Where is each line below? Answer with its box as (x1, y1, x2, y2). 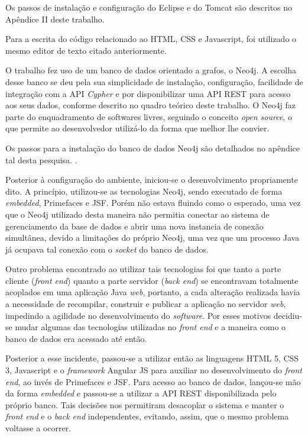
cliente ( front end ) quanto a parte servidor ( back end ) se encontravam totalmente (5, 274, 299, 286)
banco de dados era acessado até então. (5, 332, 147, 344)
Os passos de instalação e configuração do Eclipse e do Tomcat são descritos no (5, 1, 293, 13)
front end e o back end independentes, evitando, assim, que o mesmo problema (5, 410, 289, 422)
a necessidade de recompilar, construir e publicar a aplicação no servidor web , (5, 298, 286, 310)
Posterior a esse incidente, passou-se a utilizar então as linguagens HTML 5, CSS (5, 352, 299, 364)
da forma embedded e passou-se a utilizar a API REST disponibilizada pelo (5, 387, 277, 399)
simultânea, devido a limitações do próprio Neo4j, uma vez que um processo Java (5, 231, 300, 244)
